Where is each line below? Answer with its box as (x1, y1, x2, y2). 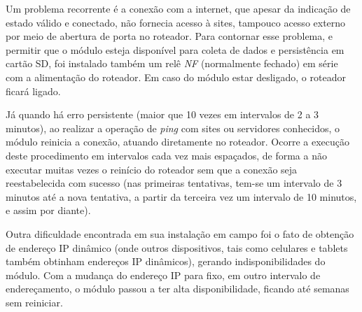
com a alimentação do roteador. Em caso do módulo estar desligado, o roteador (6, 69, 346, 84)
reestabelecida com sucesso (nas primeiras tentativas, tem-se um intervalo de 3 (6, 176, 342, 190)
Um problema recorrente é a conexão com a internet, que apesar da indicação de (6, 1, 351, 15)
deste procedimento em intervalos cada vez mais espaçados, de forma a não (6, 148, 327, 162)
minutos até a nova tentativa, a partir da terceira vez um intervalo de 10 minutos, (6, 189, 357, 204)
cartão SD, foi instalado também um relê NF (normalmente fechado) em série (6, 56, 338, 71)
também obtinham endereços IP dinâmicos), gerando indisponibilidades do (6, 254, 326, 269)
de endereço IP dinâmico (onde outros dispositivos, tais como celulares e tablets (6, 240, 348, 255)
